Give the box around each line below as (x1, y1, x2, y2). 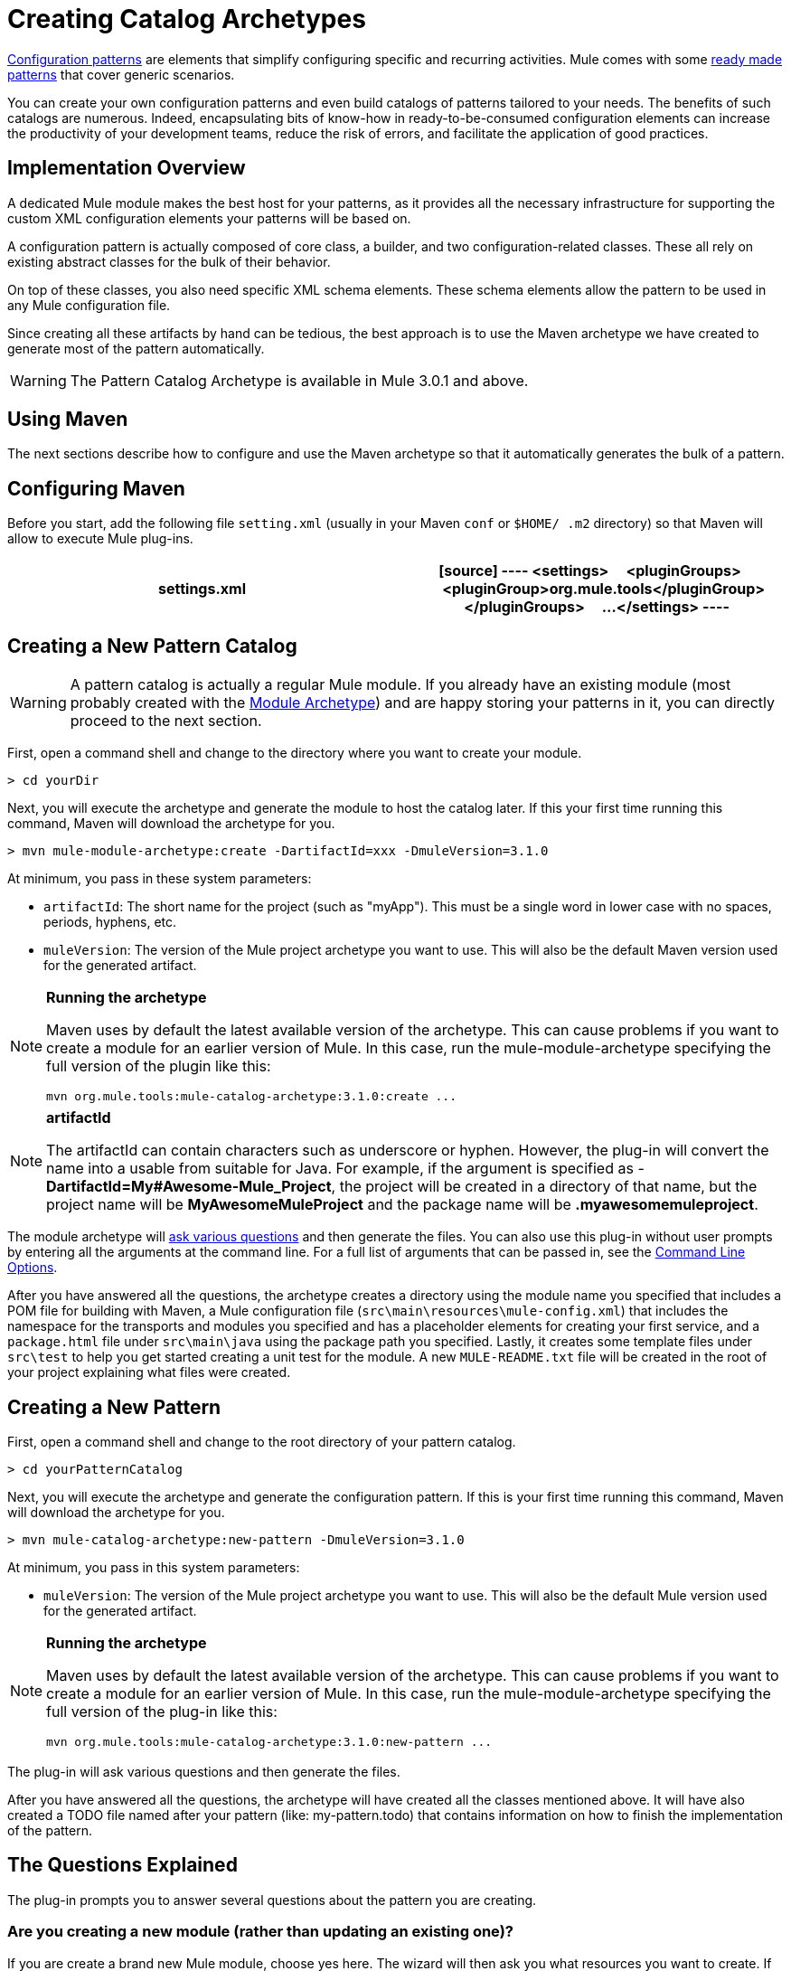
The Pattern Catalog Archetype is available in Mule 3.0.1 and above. (70, 371, 529, 390)
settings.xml (158, 580, 246, 599)
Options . (7, 1259, 58, 1276)
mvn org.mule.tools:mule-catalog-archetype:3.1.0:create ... (46, 1089, 457, 1104)
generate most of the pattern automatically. (7, 340, 265, 356)
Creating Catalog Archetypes (7, 4, 366, 34)
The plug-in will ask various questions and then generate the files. (7, 1763, 400, 1779)
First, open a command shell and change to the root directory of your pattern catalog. (7, 1433, 516, 1449)
